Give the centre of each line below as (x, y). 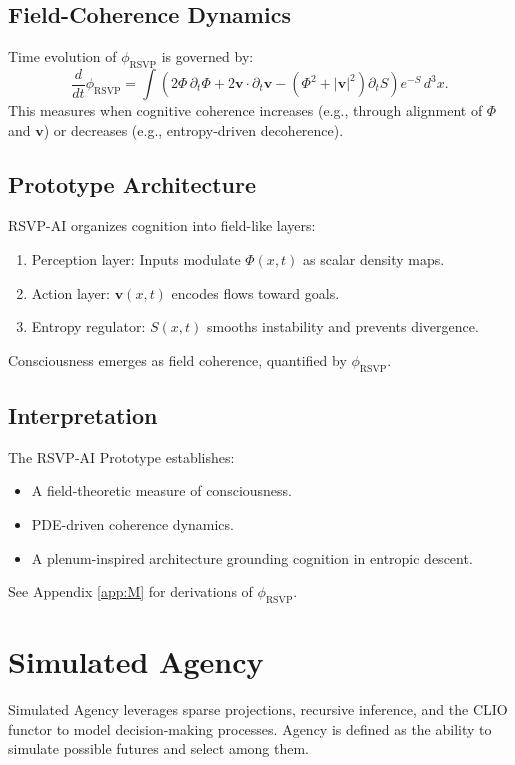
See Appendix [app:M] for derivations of (130, 591)
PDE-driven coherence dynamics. (132, 523)
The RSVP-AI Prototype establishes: (121, 456)
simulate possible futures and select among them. (159, 748)
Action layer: (71, 292)
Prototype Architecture (132, 183)
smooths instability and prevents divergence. (343, 326)
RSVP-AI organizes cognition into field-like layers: (162, 225)
